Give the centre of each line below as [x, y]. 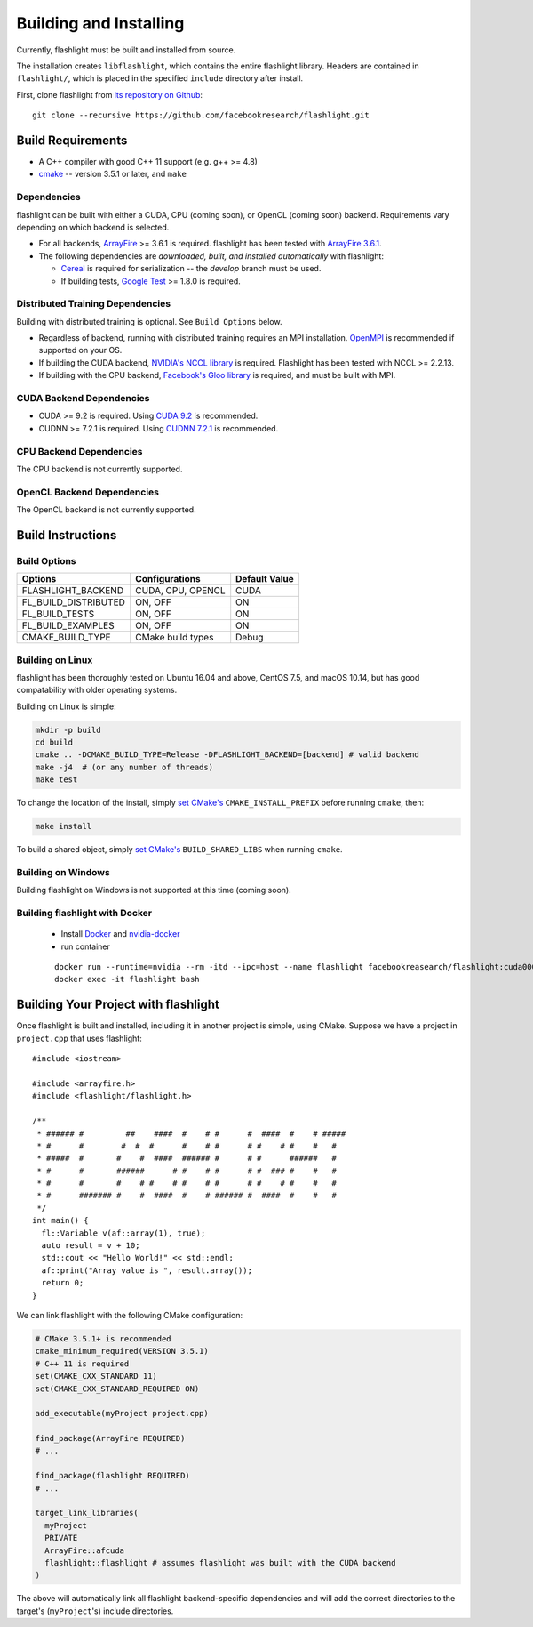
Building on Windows [63, 872]
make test [56, 780]
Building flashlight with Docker [84, 914]
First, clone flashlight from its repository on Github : [110, 94]
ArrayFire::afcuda [84, 1550]
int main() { [60, 1220]
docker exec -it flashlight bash [127, 979]
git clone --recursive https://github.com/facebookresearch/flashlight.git [201, 115]
